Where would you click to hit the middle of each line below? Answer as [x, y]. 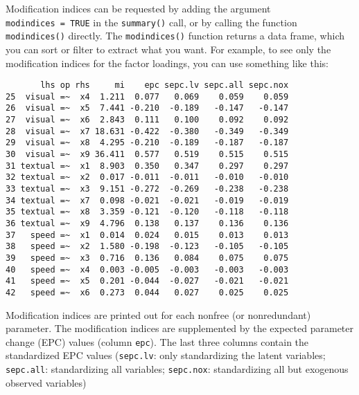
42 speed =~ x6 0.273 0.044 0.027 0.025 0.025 [147, 292]
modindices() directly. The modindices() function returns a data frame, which [175, 36]
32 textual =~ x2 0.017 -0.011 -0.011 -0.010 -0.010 [147, 177]
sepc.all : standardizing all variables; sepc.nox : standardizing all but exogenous [177, 369]
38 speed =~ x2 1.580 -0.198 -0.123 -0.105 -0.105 [147, 247]
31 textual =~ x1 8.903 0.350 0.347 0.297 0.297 [147, 166]
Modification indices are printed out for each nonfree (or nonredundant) [158, 314]
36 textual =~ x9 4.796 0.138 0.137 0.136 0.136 [147, 223]
